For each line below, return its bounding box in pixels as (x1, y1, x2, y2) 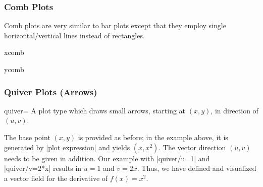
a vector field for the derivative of (4, 172, 108, 183)
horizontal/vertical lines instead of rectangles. (4, 30, 145, 40)
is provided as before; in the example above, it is (78, 132, 228, 142)
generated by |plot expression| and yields (4, 142, 130, 152)
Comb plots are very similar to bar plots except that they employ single (4, 20, 226, 31)
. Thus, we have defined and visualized (137, 163, 256, 173)
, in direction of (211, 105, 258, 115)
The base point (4, 132, 50, 142)
